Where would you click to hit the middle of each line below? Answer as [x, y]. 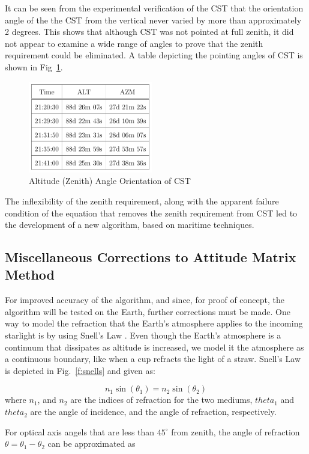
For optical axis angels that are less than [80, 431]
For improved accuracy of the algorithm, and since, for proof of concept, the [145, 300]
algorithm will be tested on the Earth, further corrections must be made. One [148, 311]
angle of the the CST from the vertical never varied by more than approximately [153, 20]
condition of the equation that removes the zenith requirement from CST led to [151, 213]
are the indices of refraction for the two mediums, [161, 400]
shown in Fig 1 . [34, 66]
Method [30, 275]
